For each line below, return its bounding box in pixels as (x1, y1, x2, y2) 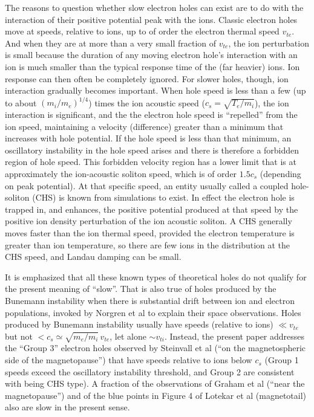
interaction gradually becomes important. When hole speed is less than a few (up (5, 84, 306, 97)
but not (5, 329, 33, 342)
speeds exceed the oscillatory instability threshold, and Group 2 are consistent (5, 365, 295, 378)
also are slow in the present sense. (5, 401, 130, 413)
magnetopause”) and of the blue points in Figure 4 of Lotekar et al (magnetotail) (5, 389, 307, 401)
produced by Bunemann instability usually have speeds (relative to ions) (5, 318, 273, 331)
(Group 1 (264, 354, 299, 366)
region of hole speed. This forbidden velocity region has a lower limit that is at (5, 155, 296, 168)
